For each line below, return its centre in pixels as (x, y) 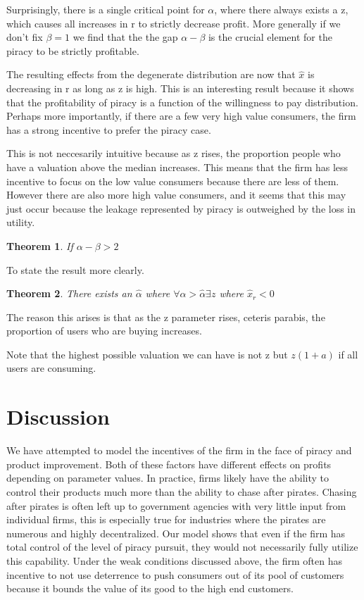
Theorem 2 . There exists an (69, 293)
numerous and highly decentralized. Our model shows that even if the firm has (176, 533)
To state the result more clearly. (75, 269)
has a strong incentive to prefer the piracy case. (109, 129)
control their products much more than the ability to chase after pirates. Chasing (182, 491)
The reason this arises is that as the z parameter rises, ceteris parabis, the (166, 317)
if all (348, 354)
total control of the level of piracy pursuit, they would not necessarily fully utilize (182, 547)
